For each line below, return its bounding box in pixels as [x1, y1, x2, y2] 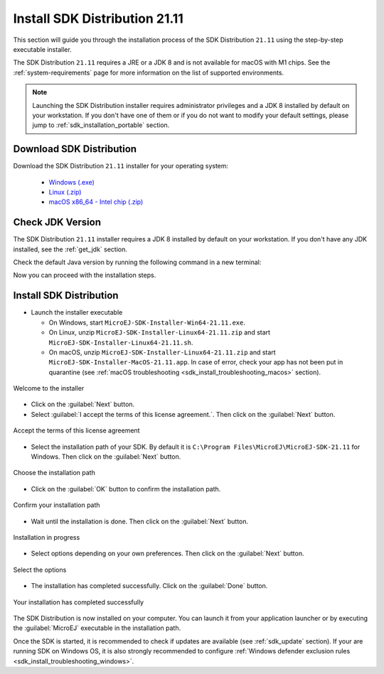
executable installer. [13, 45, 73, 53]
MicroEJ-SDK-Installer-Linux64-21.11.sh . [48, 338, 193, 347]
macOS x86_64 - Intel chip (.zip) [48, 197, 144, 206]
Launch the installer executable [31, 308, 123, 317]
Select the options [13, 565, 67, 574]
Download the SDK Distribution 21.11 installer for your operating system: [13, 162, 229, 170]
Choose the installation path [13, 469, 95, 477]
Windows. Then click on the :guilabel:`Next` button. [31, 452, 181, 461]
